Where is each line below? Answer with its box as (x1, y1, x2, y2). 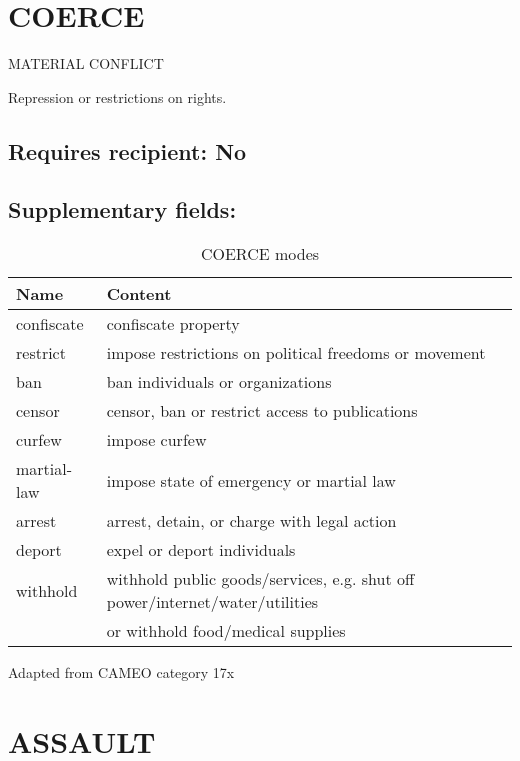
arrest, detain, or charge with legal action (106, 509, 397, 533)
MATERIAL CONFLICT (8, 53, 164, 74)
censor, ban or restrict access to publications (106, 399, 418, 423)
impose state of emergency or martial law (106, 468, 396, 492)
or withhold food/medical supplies (106, 619, 346, 643)
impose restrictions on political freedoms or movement (106, 341, 486, 365)
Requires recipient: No (8, 135, 247, 166)
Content (106, 282, 172, 306)
